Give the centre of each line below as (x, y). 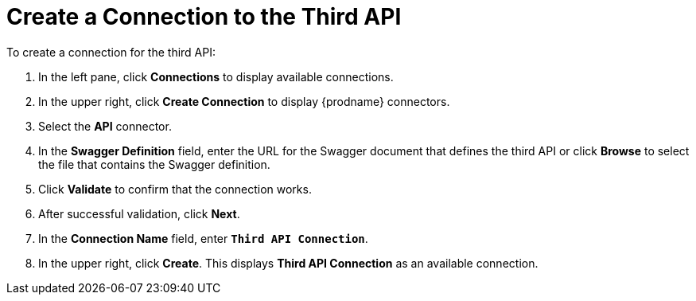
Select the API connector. (105, 126)
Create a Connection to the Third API (204, 17)
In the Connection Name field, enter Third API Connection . (203, 238)
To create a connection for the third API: (111, 52)
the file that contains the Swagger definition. (154, 164)
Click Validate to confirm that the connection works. (175, 189)
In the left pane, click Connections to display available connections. (216, 76)
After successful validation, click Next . (139, 213)
